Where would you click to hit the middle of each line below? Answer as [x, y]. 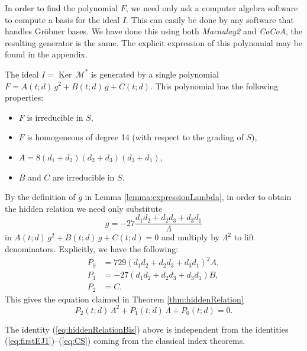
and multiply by [190, 237]
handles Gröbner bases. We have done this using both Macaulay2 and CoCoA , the [153, 31]
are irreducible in [84, 177]
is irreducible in [55, 117]
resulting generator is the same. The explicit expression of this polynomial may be [154, 42]
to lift [244, 237]
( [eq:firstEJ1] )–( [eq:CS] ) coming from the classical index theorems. [125, 341]
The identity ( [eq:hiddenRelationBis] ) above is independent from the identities [147, 329]
